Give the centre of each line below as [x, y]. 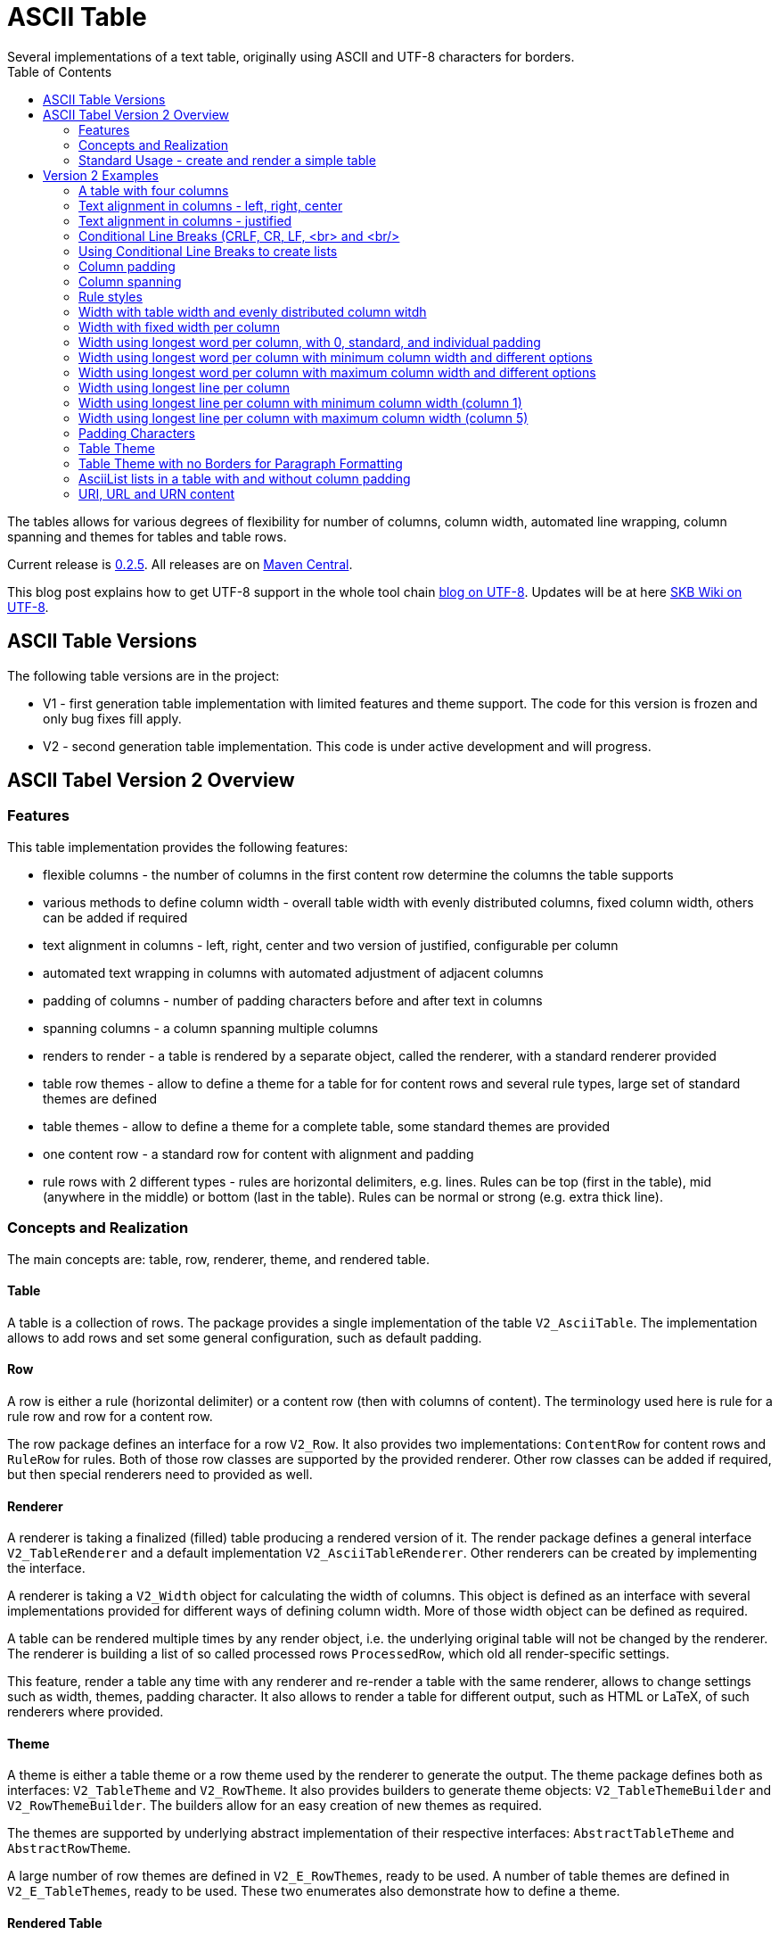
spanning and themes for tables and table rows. [147, 536]
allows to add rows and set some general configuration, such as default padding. [245, 1337]
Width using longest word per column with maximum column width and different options [337, 372]
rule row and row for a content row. [110, 1416]
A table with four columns [154, 190]
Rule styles [111, 296]
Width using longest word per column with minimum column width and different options [336, 357]
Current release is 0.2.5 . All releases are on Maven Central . [180, 564]
